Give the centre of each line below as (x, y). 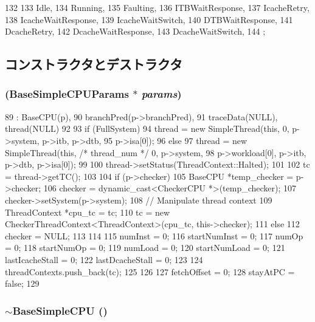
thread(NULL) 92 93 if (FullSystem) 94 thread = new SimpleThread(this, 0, (147, 128)
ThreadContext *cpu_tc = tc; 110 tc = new (88, 212)
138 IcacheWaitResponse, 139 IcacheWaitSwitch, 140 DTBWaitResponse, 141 (149, 19)
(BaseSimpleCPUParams (67, 94)
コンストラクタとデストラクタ (94, 64)
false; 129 (22, 283)
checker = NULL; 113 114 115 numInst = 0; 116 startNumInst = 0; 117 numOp (154, 235)
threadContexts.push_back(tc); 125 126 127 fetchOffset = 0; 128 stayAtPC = (150, 271)
